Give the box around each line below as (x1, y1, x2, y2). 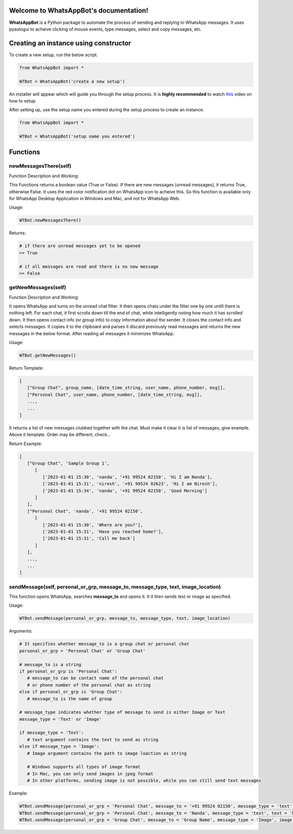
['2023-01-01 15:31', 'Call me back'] (42, 536, 135, 541)
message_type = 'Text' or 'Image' (19, 716, 102, 722)
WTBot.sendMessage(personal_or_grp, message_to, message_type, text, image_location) (19, 615, 230, 621)
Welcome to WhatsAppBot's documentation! (9, 6, 148, 15)
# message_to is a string (19, 662, 82, 667)
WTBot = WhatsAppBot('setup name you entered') (19, 134, 135, 139)
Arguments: (9, 628, 33, 634)
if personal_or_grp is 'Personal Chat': (19, 669, 117, 674)
